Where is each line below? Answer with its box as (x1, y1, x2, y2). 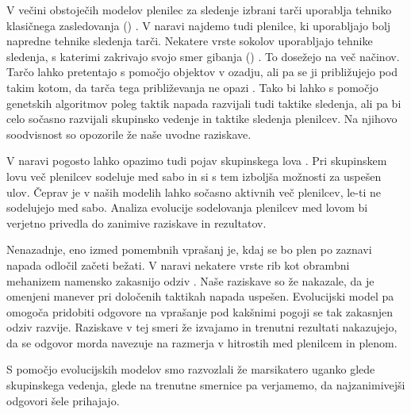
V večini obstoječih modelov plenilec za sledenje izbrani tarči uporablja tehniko (6, 2, 392, 17)
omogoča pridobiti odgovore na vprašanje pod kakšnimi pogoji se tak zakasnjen (6, 303, 393, 320)
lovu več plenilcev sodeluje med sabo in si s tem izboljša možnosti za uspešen (6, 167, 382, 184)
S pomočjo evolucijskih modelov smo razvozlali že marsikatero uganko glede (6, 361, 375, 378)
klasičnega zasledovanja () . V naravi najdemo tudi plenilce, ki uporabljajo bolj (6, 17, 391, 33)
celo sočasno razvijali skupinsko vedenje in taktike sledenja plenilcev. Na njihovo (6, 110, 398, 127)
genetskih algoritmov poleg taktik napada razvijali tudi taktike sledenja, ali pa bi (6, 94, 401, 111)
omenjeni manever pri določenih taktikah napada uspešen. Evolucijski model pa (6, 288, 394, 305)
